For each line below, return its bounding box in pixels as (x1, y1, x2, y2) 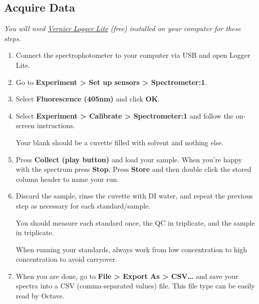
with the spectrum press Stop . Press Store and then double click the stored (16, 164, 251, 174)
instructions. (37, 120, 75, 131)
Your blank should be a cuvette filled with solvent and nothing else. (16, 137, 224, 147)
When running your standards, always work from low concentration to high (16, 244, 247, 254)
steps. (4, 33, 21, 43)
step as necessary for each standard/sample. (16, 200, 151, 211)
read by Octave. (16, 290, 65, 301)
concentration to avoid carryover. (16, 254, 117, 264)
